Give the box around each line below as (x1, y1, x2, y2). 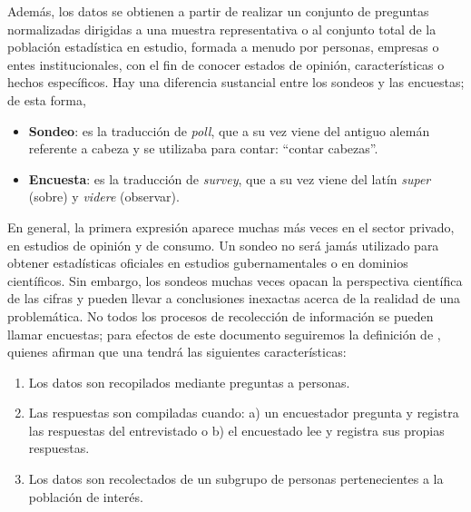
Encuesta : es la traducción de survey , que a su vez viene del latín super (28, 169, 431, 188)
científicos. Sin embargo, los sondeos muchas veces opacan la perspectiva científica (7, 271, 463, 290)
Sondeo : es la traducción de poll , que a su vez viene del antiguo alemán (28, 121, 430, 140)
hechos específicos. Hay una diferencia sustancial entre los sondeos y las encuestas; (7, 73, 465, 92)
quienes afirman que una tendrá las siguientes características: (7, 342, 347, 361)
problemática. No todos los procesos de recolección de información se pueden (7, 306, 434, 325)
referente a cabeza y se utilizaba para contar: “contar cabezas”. (28, 139, 378, 158)
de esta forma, (7, 90, 86, 109)
